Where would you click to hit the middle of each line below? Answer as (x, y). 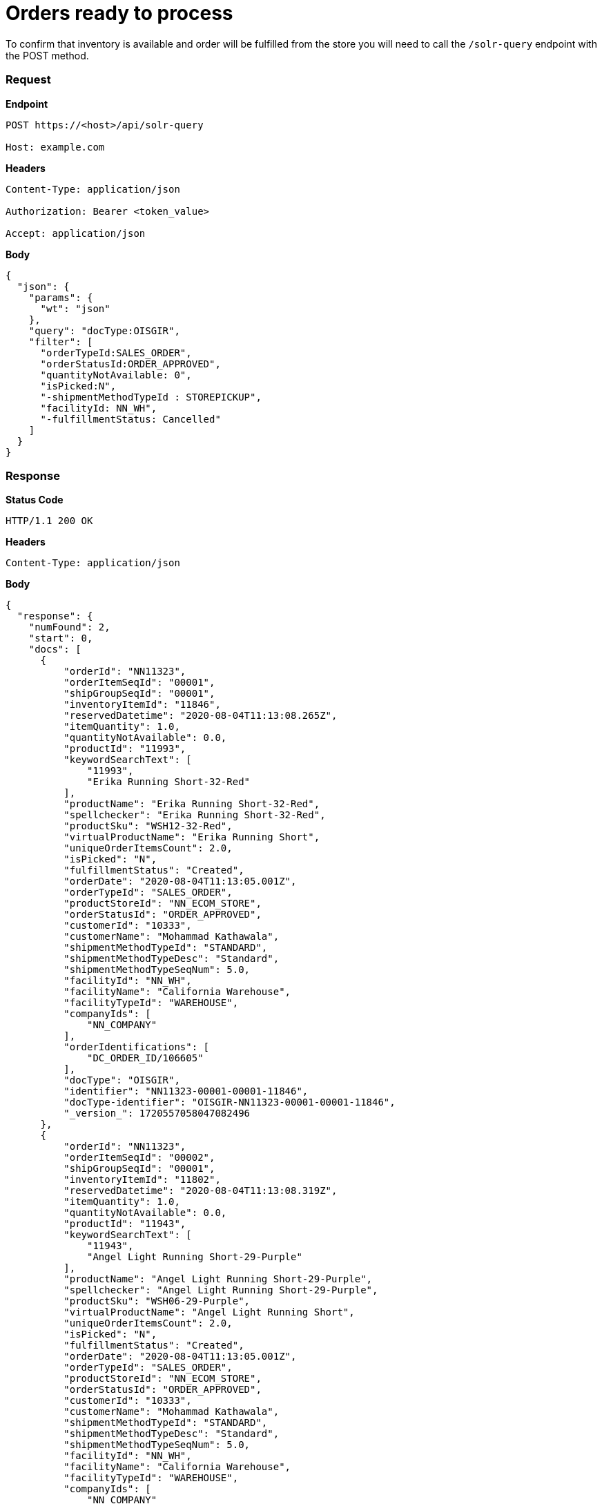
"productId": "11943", (125, 1224)
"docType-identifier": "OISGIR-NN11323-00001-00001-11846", (230, 1102)
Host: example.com (55, 147)
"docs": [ (55, 649)
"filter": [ (61, 341)
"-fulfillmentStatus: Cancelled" (130, 419)
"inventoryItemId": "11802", (142, 1180)
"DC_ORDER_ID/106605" (145, 1058)
